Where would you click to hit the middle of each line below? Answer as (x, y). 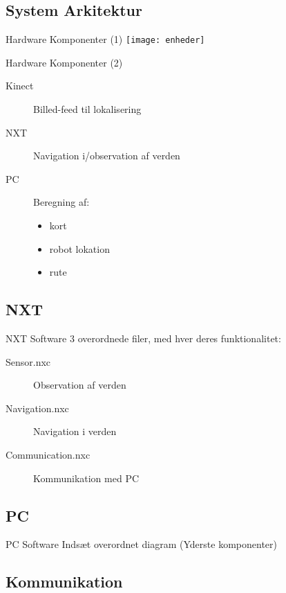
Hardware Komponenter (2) (64, 62)
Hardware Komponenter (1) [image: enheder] (105, 39)
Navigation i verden (75, 431)
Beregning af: (61, 202)
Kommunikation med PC (86, 478)
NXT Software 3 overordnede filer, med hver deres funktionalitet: (143, 338)
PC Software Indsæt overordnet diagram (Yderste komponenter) (141, 544)
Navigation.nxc (37, 408)
